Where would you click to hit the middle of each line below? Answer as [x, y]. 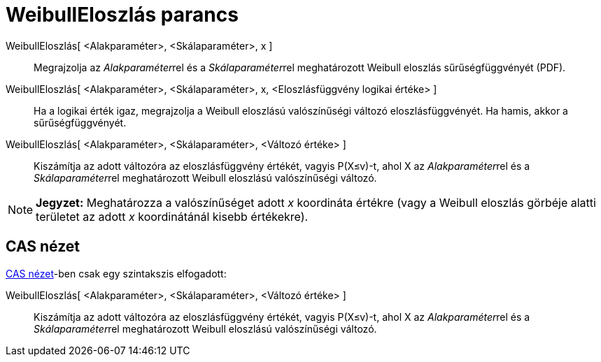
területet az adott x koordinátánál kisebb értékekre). [172, 216]
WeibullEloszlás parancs [122, 15]
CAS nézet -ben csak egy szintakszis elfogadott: [116, 273]
